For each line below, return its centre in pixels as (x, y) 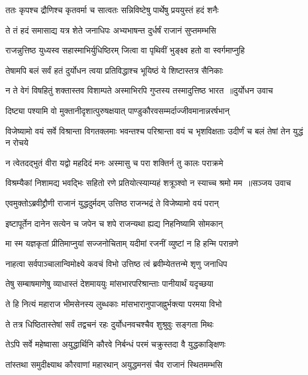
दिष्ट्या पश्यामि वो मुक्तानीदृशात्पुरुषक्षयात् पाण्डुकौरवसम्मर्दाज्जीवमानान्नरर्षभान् (117, 110)
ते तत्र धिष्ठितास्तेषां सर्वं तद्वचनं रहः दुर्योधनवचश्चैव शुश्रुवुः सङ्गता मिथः (110, 324)
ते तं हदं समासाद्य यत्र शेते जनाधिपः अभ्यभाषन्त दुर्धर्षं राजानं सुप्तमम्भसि (111, 30)
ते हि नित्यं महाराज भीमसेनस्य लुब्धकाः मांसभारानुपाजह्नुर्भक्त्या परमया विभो (114, 303)
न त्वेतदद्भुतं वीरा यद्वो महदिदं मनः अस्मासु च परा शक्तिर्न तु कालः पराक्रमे (114, 162)
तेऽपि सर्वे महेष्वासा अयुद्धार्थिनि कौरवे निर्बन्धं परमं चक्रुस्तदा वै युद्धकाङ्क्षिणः (116, 344)
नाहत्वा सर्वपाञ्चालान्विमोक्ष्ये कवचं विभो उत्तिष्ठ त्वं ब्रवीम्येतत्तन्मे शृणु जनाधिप (116, 263)
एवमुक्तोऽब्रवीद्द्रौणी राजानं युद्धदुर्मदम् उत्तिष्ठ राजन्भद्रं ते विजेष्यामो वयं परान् (112, 202)
